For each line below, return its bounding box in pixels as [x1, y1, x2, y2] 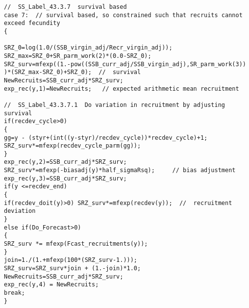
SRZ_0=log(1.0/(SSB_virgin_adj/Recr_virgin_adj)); [4, 44, 173, 51]
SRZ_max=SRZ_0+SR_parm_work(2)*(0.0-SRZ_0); [4, 52, 151, 59]
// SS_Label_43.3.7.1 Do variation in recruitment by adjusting [4, 101, 225, 108]
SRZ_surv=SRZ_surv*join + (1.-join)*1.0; [4, 265, 141, 272]
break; [4, 289, 25, 296]
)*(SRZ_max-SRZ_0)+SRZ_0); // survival [4, 69, 141, 76]
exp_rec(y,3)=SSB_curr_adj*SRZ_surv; [4, 175, 127, 182]
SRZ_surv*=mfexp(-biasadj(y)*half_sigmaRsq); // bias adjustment [4, 167, 236, 174]
